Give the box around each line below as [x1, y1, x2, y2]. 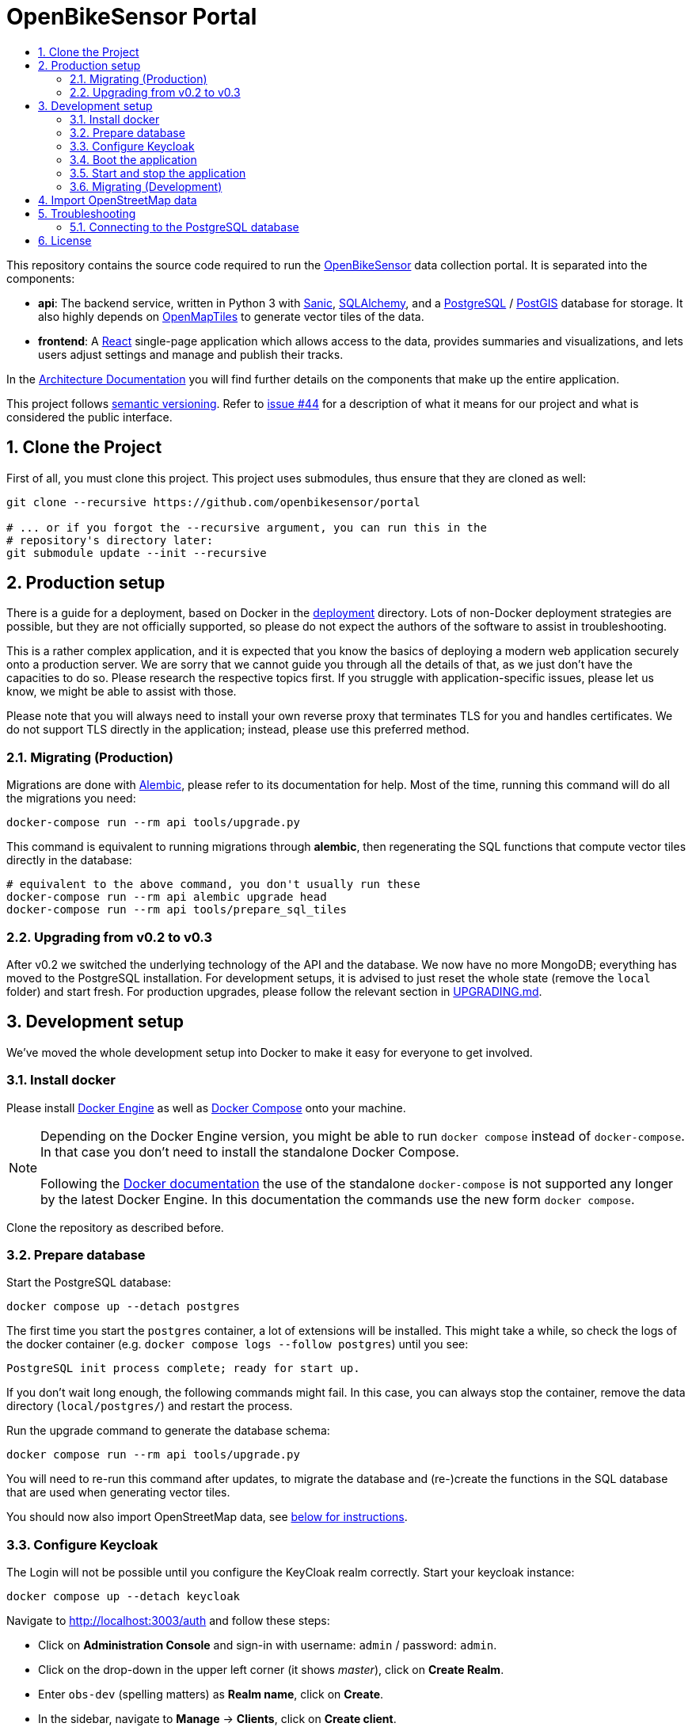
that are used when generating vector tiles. [6, 1485, 230, 1500]
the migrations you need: [6, 791, 136, 806]
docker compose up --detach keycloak [6, 1590, 241, 1603]
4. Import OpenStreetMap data [38, 193, 197, 207]
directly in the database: [6, 853, 132, 867]
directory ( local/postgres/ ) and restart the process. [6, 1399, 293, 1413]
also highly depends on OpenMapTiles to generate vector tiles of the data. [38, 309, 424, 323]
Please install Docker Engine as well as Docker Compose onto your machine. [6, 1100, 406, 1115]
